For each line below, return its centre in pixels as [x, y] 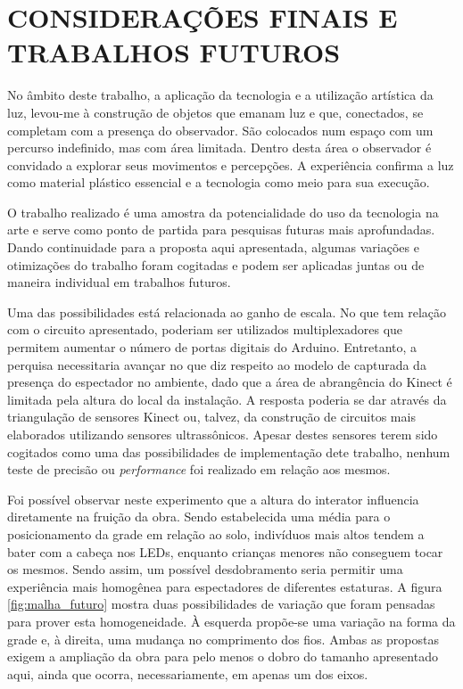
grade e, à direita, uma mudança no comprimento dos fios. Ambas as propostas [223, 639]
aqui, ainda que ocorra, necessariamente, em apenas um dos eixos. [188, 673]
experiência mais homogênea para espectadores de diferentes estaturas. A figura [225, 586]
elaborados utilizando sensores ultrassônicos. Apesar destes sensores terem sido [223, 434]
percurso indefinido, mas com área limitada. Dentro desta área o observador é [219, 148]
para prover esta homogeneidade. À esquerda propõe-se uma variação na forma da [231, 621]
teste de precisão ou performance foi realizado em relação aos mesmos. [199, 469]
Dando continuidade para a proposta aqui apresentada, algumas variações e [213, 247]
